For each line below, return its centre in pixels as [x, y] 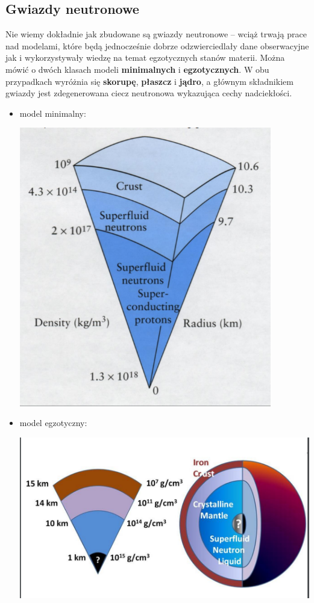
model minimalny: [53, 113]
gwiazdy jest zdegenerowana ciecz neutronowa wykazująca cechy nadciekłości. [149, 93]
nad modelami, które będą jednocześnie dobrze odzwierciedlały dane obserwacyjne [157, 45]
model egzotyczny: [53, 423]
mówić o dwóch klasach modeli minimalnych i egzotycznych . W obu [137, 69]
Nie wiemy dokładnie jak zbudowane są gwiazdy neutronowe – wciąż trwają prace [156, 34]
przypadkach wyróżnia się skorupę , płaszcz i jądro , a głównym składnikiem [149, 81]
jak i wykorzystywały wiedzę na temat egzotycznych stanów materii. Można [145, 57]
